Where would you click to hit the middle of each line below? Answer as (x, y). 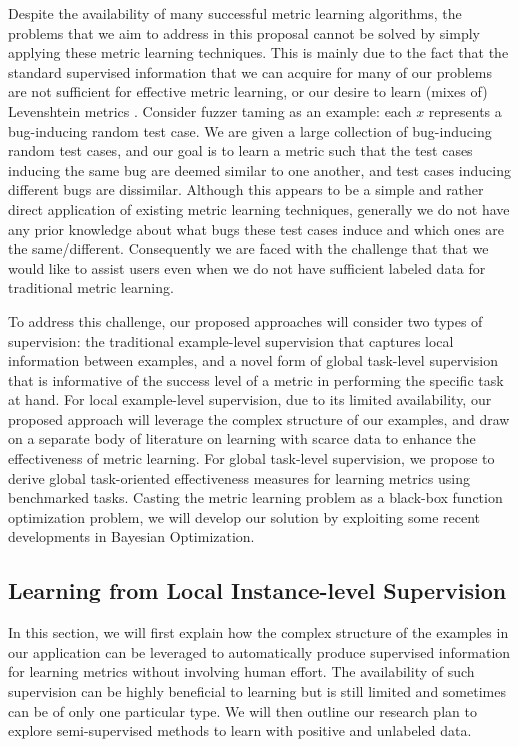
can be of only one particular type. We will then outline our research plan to (242, 710)
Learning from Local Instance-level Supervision (257, 590)
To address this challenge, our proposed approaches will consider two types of (245, 320)
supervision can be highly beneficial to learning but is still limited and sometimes (257, 691)
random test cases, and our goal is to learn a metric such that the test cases (240, 150)
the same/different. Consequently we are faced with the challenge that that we (248, 248)
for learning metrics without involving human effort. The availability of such (241, 671)
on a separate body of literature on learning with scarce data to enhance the (242, 438)
